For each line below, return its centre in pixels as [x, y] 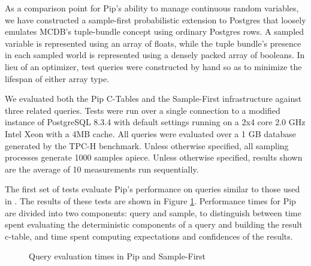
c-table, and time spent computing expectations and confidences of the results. [149, 236]
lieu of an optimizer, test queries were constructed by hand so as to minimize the [153, 66]
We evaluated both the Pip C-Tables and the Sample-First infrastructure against [153, 99]
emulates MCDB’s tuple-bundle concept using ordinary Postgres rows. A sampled [155, 31]
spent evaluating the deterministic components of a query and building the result [154, 224]
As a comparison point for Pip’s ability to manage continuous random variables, [152, 8]
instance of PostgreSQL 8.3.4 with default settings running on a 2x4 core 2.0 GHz [155, 122]
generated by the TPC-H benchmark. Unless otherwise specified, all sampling [147, 145]
